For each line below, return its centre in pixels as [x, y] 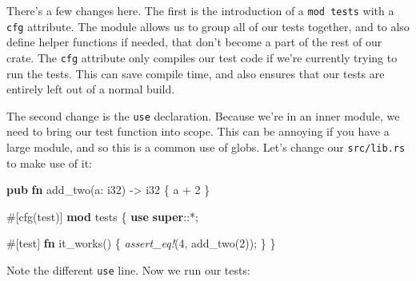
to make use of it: [50, 162]
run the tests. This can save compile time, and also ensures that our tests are [196, 73]
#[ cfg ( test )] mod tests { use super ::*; [102, 216]
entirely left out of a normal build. [91, 89]
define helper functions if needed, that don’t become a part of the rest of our [194, 42]
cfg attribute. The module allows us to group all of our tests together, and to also [208, 26]
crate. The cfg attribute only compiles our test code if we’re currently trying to [202, 57]
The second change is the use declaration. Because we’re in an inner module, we [203, 115]
